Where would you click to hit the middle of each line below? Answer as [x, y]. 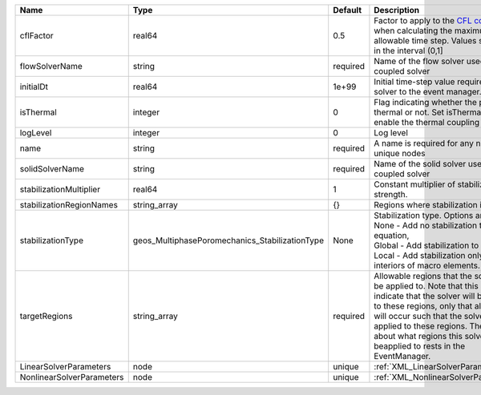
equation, [392, 235]
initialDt [34, 87]
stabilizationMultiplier [60, 189]
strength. [391, 194]
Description [397, 10]
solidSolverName [52, 169]
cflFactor [36, 36]
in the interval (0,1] [409, 50]
